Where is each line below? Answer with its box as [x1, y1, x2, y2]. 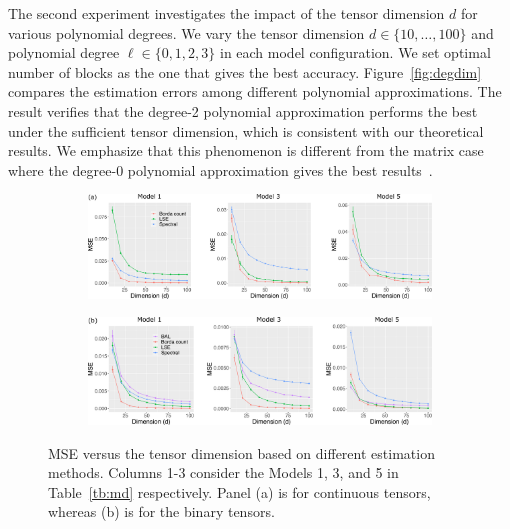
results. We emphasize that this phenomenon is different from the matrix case [8, 140, 484, 161]
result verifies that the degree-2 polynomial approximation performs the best [8, 100, 478, 121]
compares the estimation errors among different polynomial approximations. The [8, 81, 502, 102]
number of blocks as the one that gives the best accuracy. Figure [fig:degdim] [8, 61, 482, 82]
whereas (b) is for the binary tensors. [48, 501, 275, 522]
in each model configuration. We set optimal [219, 42, 491, 63]
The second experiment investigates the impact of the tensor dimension [8, 3, 445, 23]
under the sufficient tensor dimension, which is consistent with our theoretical [8, 120, 484, 141]
